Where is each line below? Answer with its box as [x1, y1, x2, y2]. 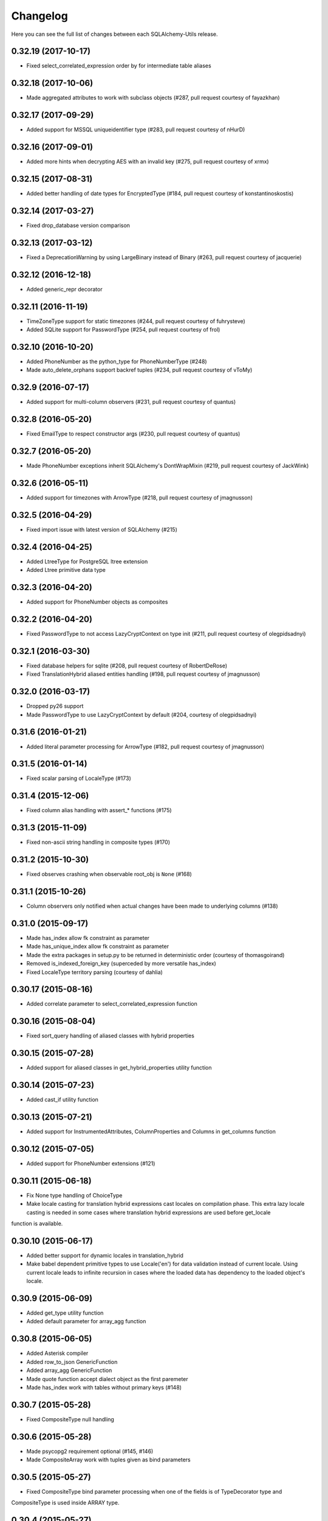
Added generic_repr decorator [26, 285, 103, 293]
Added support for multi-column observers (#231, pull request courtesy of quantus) [26, 399, 236, 406]
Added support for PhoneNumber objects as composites [26, 598, 168, 605]
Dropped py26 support [26, 703, 84, 710]
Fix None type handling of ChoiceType [26, 1191, 123, 1199]
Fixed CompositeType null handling [26, 1415, 115, 1423]
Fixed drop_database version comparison [26, 221, 131, 229]
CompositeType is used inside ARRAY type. [11, 1499, 120, 1506]
